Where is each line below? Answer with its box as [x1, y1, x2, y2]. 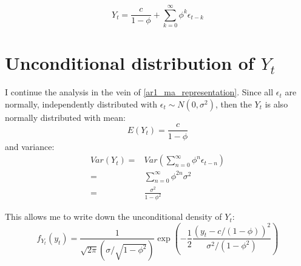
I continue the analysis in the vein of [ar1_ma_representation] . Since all [5, 86, 274, 98]
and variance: [5, 140, 55, 152]
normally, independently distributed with [5, 97, 158, 110]
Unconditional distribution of [5, 50, 254, 75]
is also [265, 97, 288, 110]
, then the [215, 97, 252, 110]
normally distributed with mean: [5, 111, 126, 123]
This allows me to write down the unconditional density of [5, 210, 222, 223]
